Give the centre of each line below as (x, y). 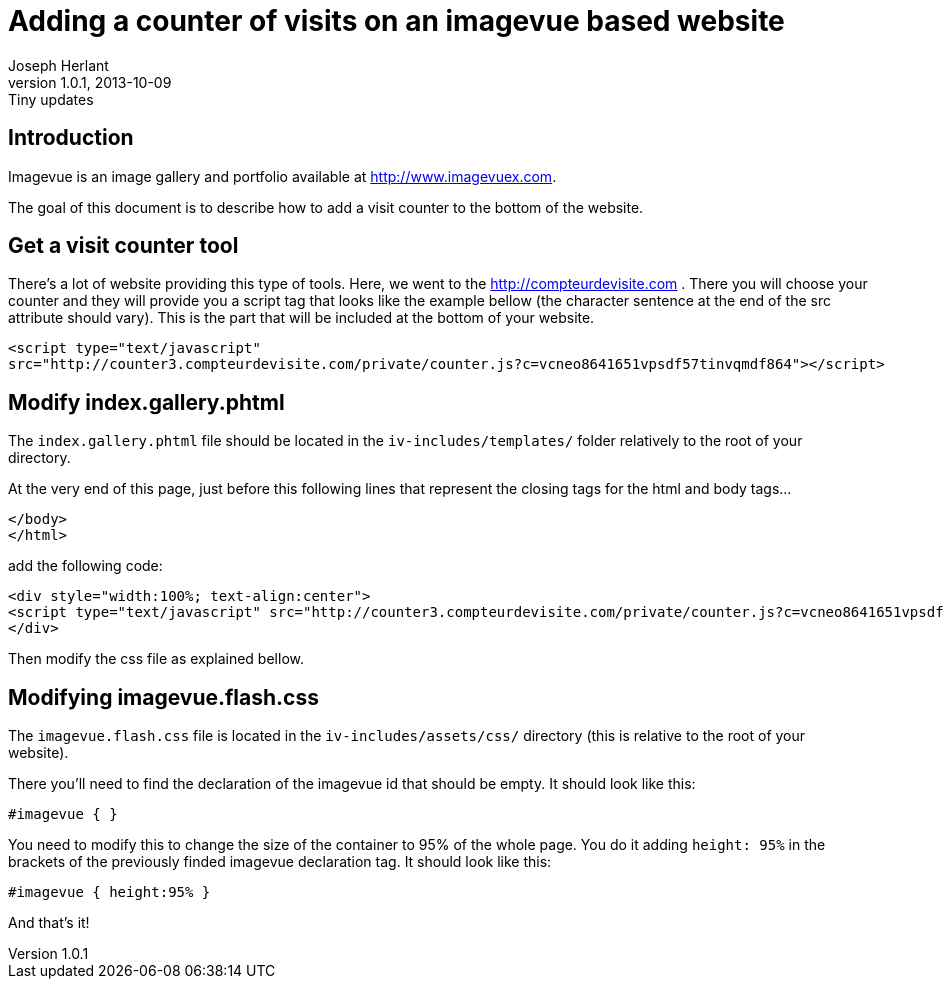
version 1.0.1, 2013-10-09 (90, 82)
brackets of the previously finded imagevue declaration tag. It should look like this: (280, 862)
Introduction (71, 138)
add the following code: (85, 566)
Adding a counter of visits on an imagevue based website (396, 21)
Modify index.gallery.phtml (146, 402)
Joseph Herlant (58, 65)
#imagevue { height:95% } (109, 892)
